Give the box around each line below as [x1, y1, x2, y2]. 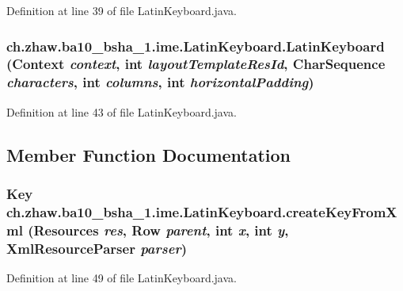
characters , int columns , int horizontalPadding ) [6, 72, 314, 92]
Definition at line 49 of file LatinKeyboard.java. [6, 270, 237, 286]
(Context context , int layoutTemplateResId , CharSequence [6, 54, 386, 74]
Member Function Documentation [6, 142, 291, 167]
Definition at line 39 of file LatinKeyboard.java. [6, 2, 237, 18]
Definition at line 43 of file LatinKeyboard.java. [6, 103, 237, 120]
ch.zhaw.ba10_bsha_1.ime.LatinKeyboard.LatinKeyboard [6, 36, 385, 56]
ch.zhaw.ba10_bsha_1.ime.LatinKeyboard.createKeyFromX [6, 201, 397, 221]
